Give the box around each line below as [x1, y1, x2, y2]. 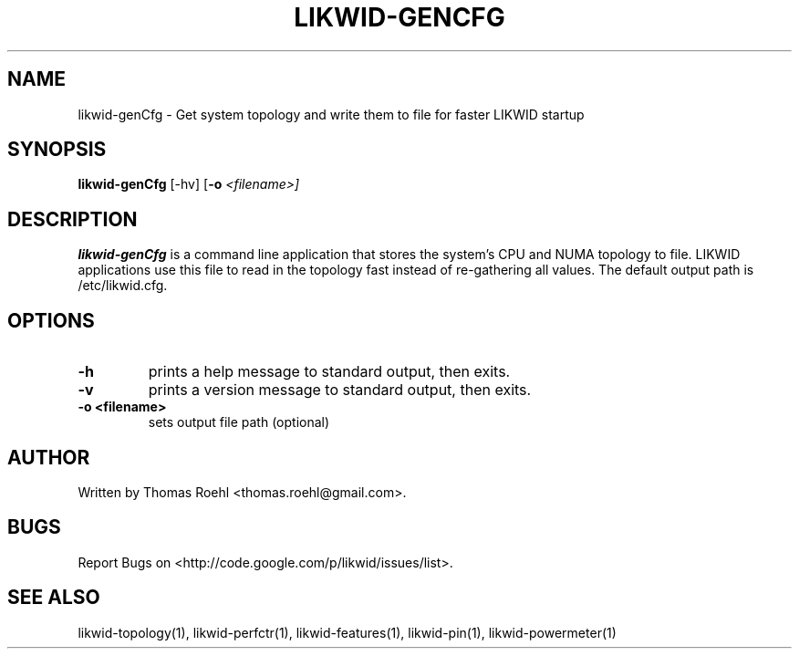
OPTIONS [7, 308, 95, 332]
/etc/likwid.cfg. [78, 277, 168, 294]
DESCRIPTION [7, 207, 138, 231]
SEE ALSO [7, 586, 100, 609]
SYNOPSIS [7, 138, 107, 161]
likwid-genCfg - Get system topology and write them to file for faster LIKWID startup [78, 106, 585, 122]
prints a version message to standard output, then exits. [148, 380, 532, 400]
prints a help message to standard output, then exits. [148, 362, 511, 381]
